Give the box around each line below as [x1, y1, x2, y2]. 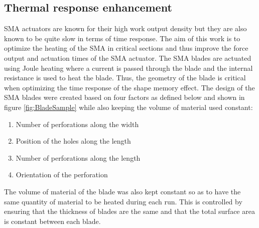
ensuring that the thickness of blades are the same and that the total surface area [4, 206, 255, 216]
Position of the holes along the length [16, 136, 131, 146]
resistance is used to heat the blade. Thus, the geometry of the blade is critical [4, 72, 246, 83]
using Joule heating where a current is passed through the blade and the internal [4, 62, 253, 73]
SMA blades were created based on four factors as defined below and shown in [4, 92, 245, 102]
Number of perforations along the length [16, 152, 141, 163]
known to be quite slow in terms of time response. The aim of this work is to [4, 33, 240, 43]
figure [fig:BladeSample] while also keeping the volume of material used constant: [4, 101, 253, 112]
